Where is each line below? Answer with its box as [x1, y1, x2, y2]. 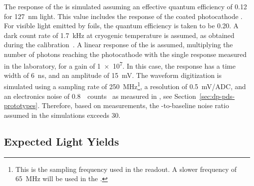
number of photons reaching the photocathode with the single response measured [4, 49, 247, 59]
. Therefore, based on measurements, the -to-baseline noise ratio [37, 100, 229, 111]
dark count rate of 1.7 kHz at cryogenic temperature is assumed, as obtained [4, 30, 234, 40]
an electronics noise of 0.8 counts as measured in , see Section [4, 91, 196, 101]
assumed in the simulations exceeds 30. [4, 110, 121, 120]
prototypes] [4, 100, 38, 111]
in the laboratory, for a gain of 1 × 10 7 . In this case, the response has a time [4, 59, 236, 71]
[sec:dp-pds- [199, 91, 235, 101]
